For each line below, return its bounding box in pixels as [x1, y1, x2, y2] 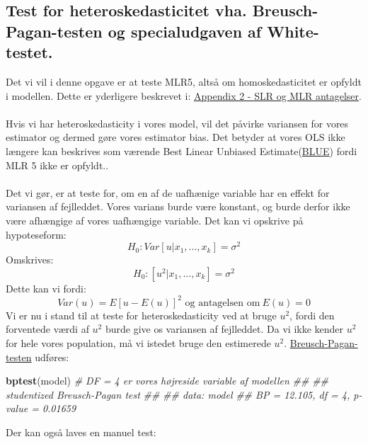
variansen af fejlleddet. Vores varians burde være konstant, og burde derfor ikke [6, 199, 350, 214]
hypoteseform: [6, 227, 67, 241]
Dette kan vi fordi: [6, 280, 86, 295]
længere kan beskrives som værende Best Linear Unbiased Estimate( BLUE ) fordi [6, 143, 357, 158]
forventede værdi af [6, 321, 89, 336]
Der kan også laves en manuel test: [6, 425, 156, 440]
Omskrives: [6, 252, 54, 267]
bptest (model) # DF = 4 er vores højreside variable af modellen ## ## [6, 373, 329, 388]
